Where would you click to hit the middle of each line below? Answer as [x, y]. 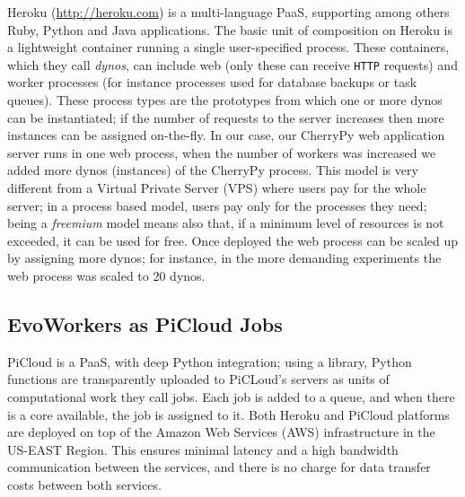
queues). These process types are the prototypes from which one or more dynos [225, 100]
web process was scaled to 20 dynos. [106, 275]
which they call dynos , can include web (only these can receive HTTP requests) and [232, 64]
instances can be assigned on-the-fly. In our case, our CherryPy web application [226, 135]
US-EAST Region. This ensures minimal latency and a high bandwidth [203, 449]
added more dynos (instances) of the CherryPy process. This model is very [213, 170]
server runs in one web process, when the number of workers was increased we [222, 152]
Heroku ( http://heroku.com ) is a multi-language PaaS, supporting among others [228, 12]
